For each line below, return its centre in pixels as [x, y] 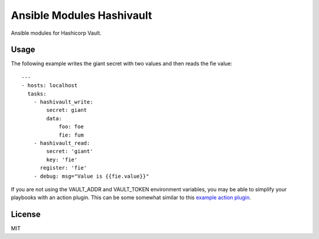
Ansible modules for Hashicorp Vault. [56, 33]
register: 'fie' [64, 168]
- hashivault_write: [63, 102]
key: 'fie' [62, 160]
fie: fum [71, 135]
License [26, 215]
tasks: [37, 94]
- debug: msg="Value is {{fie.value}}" [91, 176]
